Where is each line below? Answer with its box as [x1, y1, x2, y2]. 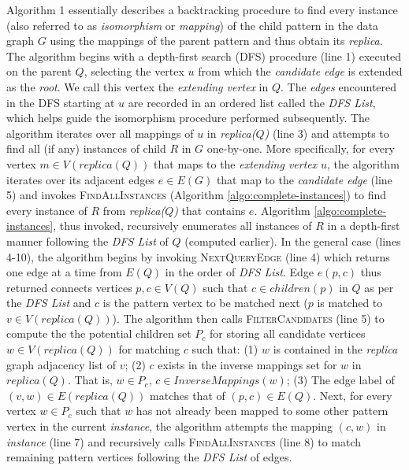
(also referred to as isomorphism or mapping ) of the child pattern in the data [6, 17, 378, 33]
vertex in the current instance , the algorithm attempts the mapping [6, 418, 333, 435]
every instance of [6, 202, 87, 218]
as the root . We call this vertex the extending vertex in [6, 78, 269, 94]
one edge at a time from [6, 264, 122, 280]
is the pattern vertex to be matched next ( [102, 294, 308, 311]
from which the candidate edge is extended [198, 63, 403, 80]
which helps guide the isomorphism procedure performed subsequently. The [6, 109, 370, 126]
